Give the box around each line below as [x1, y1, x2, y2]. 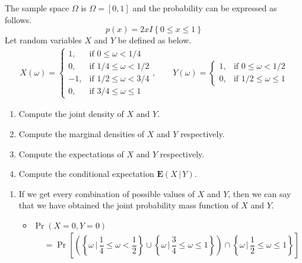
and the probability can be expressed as [132, 2, 277, 14]
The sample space [5, 2, 69, 14]
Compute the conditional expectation [18, 167, 154, 180]
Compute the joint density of [18, 107, 124, 120]
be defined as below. [117, 34, 192, 46]
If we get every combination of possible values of [18, 187, 195, 199]
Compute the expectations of [18, 147, 124, 160]
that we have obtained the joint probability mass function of [18, 199, 239, 211]
